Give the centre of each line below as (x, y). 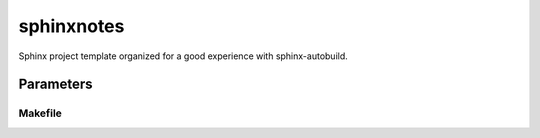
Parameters (55, 84)
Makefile (40, 113)
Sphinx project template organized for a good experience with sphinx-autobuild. (183, 56)
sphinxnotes (71, 26)
